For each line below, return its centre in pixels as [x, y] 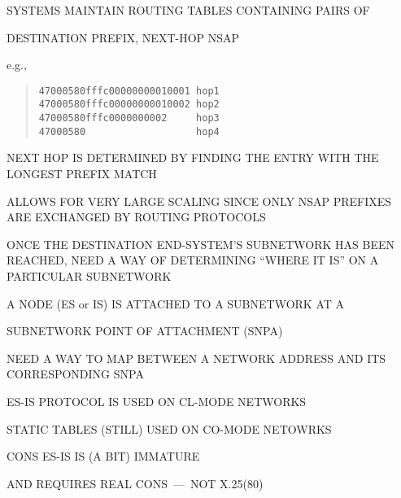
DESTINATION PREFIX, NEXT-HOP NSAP [123, 37]
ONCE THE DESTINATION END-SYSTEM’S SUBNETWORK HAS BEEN [201, 244]
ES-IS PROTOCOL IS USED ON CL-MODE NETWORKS [157, 401]
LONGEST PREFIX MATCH [82, 173]
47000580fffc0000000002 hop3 [129, 118]
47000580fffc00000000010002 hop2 [129, 105]
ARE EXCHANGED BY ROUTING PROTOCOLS [136, 217]
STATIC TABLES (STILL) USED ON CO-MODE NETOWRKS [169, 428]
